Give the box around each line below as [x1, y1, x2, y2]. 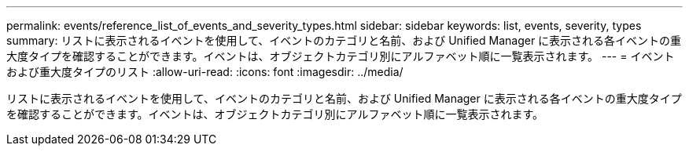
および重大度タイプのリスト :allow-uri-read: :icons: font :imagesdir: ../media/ [6, 65, 403, 78]
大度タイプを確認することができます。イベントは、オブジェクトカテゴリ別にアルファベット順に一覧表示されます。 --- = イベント [6, 49, 675, 63]
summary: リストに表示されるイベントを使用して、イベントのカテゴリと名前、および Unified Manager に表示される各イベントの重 [6, 34, 682, 47]
